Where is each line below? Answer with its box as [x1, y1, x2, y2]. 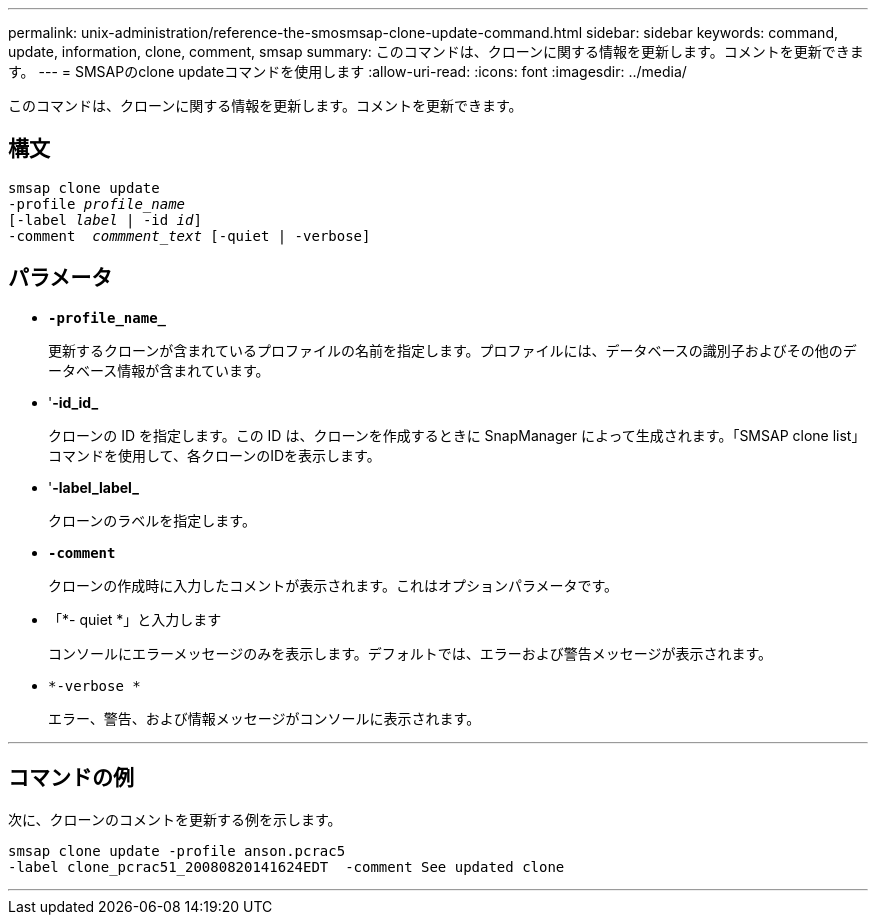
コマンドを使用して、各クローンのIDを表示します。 [48, 446, 381, 464]
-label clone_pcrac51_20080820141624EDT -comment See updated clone [8, 858, 565, 875]
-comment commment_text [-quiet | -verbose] [8, 227, 371, 244]
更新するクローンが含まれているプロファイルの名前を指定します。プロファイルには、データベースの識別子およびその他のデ [48, 341, 857, 359]
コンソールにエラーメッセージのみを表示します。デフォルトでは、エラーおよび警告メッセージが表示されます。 [48, 644, 773, 662]
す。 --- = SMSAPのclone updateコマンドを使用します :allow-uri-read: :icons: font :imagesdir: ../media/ [8, 63, 687, 80]
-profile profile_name [8, 195, 186, 212]
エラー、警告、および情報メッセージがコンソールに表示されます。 [48, 709, 481, 727]
